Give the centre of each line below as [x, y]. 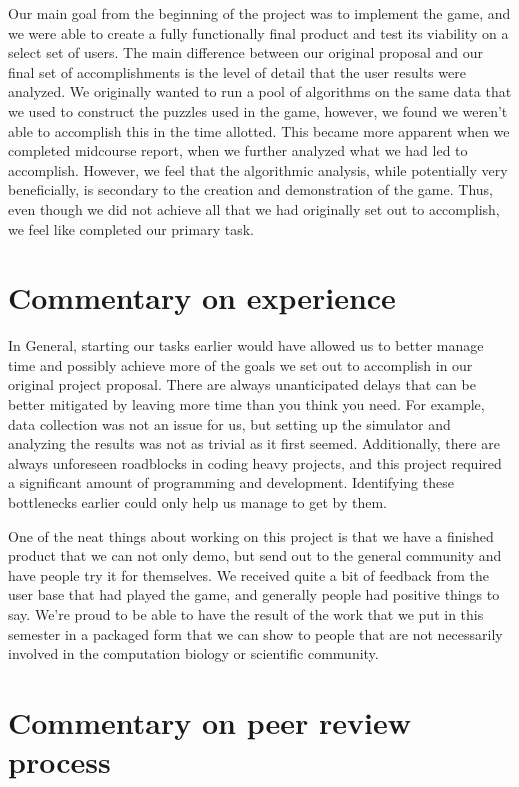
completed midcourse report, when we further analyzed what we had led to [238, 150]
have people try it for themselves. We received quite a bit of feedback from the [248, 574]
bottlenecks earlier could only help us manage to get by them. [197, 502]
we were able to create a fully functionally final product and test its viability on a [258, 32]
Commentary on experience [202, 297]
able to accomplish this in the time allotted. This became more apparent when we [259, 130]
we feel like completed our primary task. [131, 228]
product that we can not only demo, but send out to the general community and [255, 555]
